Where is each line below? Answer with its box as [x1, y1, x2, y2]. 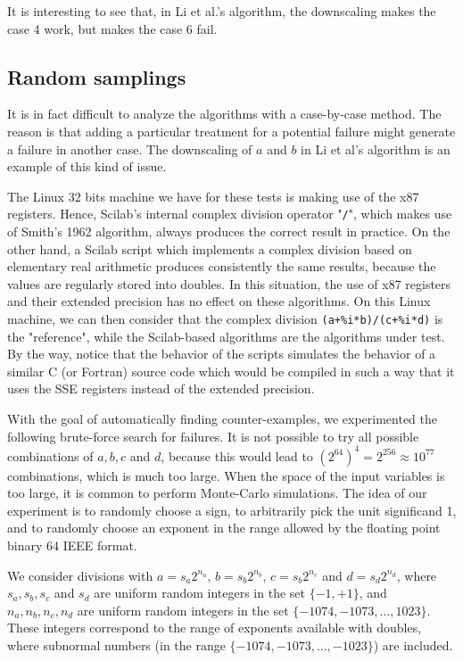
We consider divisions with [7, 566, 153, 584]
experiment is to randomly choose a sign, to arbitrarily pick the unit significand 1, [7, 500, 457, 519]
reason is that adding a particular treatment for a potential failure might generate [7, 121, 456, 140]
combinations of [7, 446, 94, 465]
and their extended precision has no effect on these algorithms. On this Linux [7, 292, 431, 310]
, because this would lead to [161, 446, 313, 465]
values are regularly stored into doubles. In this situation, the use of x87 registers [7, 274, 451, 293]
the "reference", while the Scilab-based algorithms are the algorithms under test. [7, 326, 445, 345]
